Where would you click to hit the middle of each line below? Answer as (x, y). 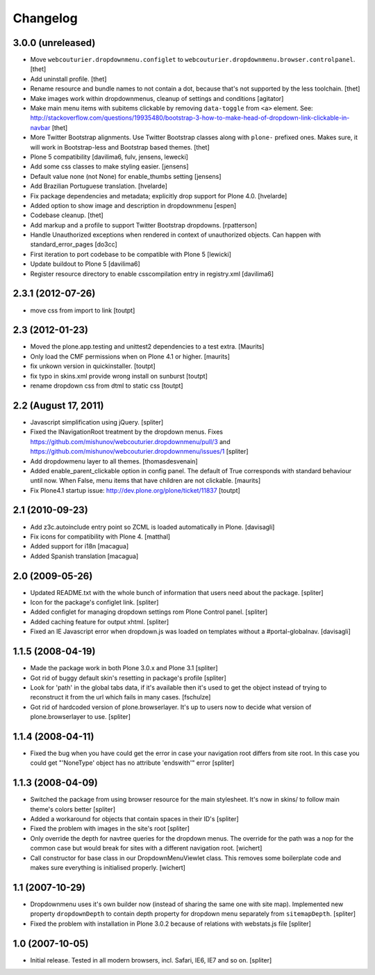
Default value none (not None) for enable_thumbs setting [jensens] (126, 176)
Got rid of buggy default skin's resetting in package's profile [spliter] (128, 678)
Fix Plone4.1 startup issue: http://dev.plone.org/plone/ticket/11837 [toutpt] (135, 490)
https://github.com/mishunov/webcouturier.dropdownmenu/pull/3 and (130, 441)
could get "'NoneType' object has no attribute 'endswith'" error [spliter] (132, 763)
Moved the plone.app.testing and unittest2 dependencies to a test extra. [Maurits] (147, 347)
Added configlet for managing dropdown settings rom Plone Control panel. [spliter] (149, 612)
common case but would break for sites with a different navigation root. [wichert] (146, 848)
